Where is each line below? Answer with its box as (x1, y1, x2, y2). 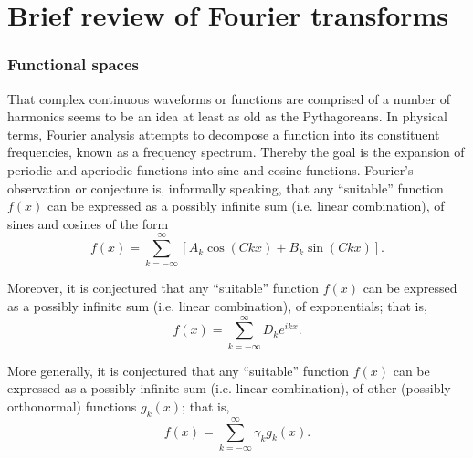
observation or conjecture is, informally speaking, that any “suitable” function (7, 178, 444, 197)
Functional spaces (7, 53, 139, 76)
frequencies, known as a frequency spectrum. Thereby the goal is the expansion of (7, 142, 465, 161)
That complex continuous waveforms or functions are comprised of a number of (7, 88, 451, 108)
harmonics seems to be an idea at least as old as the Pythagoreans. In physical (7, 107, 447, 126)
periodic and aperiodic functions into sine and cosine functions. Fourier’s (7, 160, 414, 179)
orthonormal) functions (7, 396, 137, 415)
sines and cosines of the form (7, 213, 169, 233)
